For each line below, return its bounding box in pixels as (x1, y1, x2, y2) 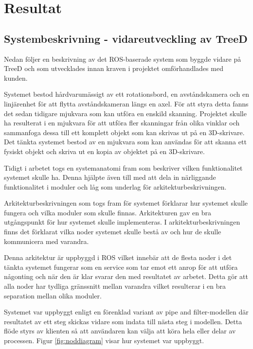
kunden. (4, 72, 28, 83)
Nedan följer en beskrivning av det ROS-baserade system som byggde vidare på (4, 53, 241, 64)
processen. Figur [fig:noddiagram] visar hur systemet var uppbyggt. (4, 335, 204, 346)
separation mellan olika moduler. (4, 290, 102, 300)
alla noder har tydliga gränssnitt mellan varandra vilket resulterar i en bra (4, 281, 226, 291)
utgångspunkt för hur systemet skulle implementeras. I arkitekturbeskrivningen (4, 217, 240, 227)
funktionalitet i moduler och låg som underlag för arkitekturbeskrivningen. (4, 181, 227, 192)
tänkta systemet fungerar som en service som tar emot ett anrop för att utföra (4, 262, 238, 272)
